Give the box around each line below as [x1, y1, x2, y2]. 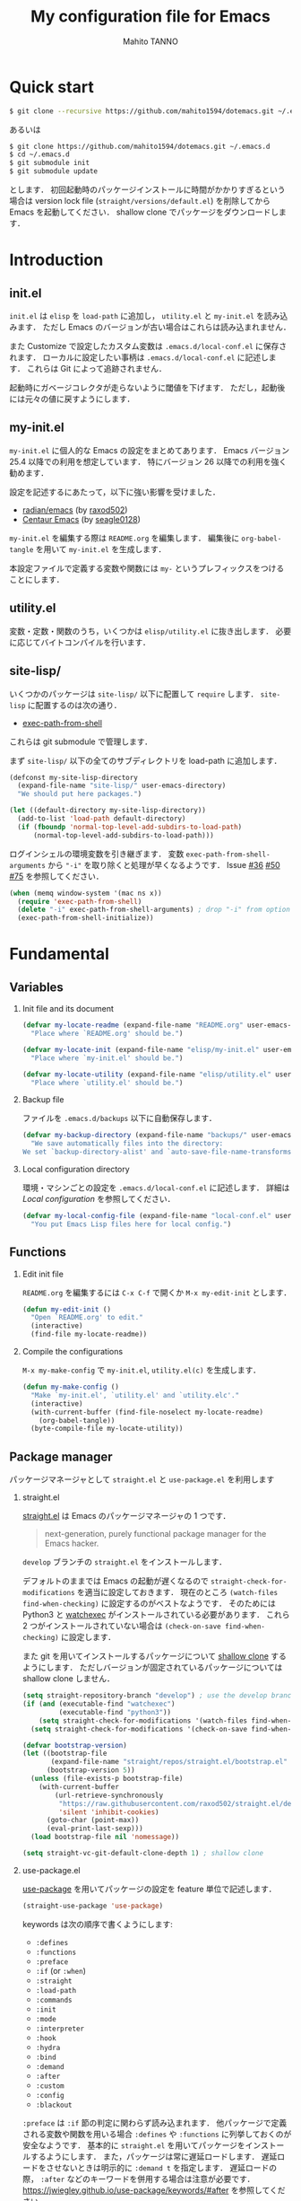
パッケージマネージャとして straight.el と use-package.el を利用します [9, 1474, 275, 1485]
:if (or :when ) [35, 1965, 87, 1976]
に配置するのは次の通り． [27, 699, 123, 710]
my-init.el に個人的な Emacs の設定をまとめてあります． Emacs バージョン [9, 444, 289, 455]
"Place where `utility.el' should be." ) [30, 1078, 184, 1087]
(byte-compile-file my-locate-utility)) [30, 1425, 184, 1434]
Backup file [21, 1094, 64, 1105]
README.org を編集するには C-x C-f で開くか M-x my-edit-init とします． [21, 1286, 292, 1298]
